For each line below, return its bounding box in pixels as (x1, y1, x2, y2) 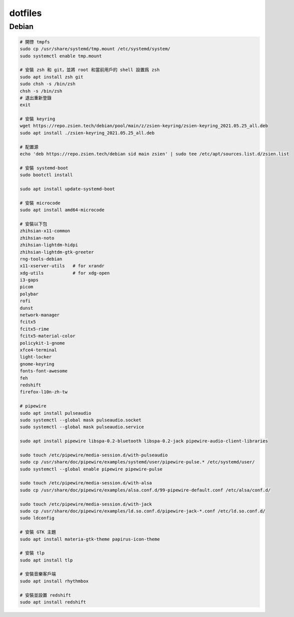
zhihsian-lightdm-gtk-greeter (20, 249, 94, 255)
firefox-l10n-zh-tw (20, 389, 68, 395)
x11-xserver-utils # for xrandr (20, 263, 105, 269)
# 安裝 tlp (20, 550, 45, 556)
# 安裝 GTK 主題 (20, 529, 56, 535)
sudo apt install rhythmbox (20, 578, 89, 584)
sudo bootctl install (20, 172, 73, 178)
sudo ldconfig (20, 515, 55, 521)
